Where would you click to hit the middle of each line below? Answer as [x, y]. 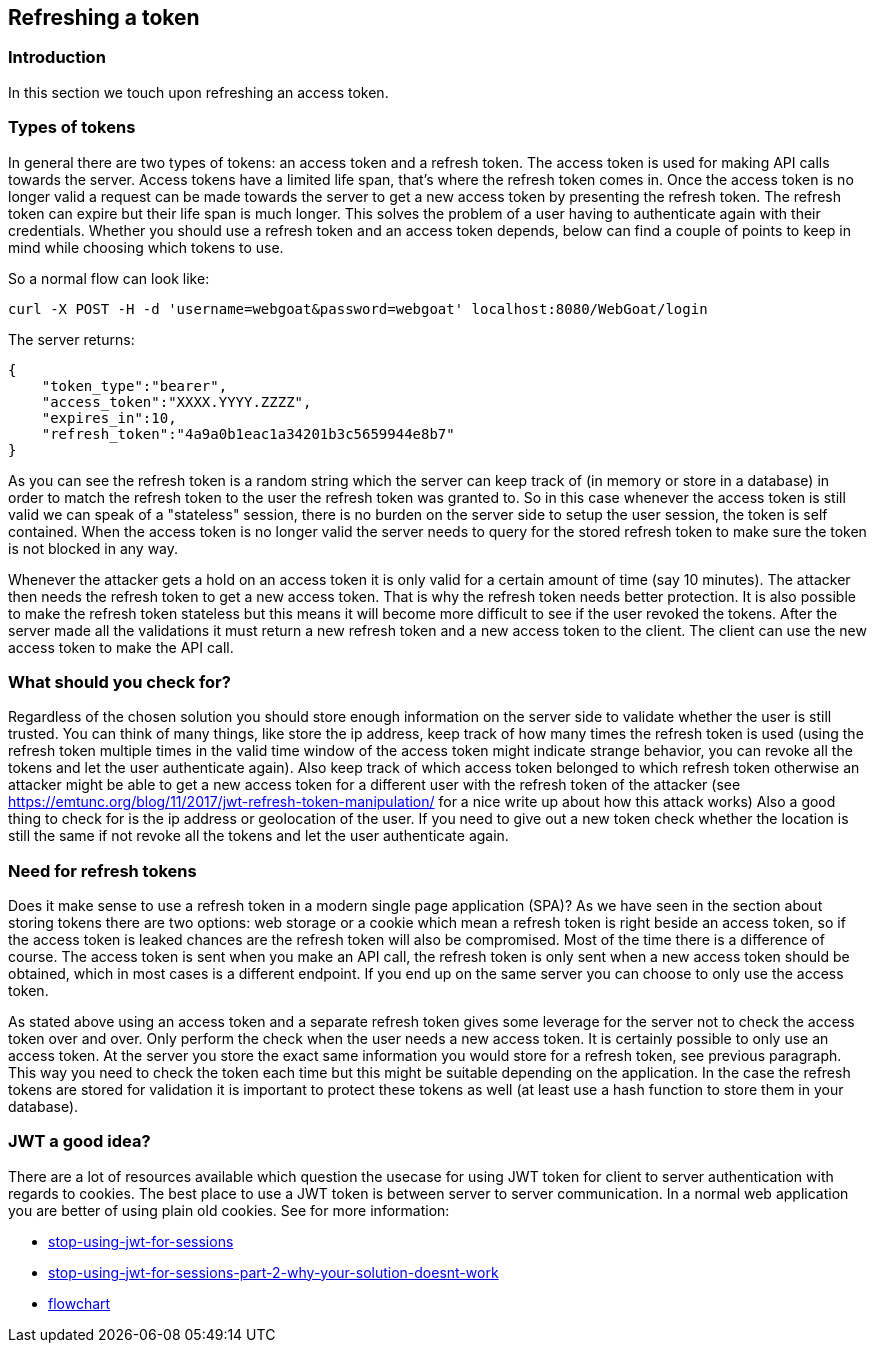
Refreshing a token [104, 17]
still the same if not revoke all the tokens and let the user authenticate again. [258, 836]
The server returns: [71, 339]
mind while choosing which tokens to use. [146, 247]
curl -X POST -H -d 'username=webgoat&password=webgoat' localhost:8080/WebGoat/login [358, 308]
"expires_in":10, [109, 417]
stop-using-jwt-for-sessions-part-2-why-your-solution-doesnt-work [273, 1272]
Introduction [57, 57]
